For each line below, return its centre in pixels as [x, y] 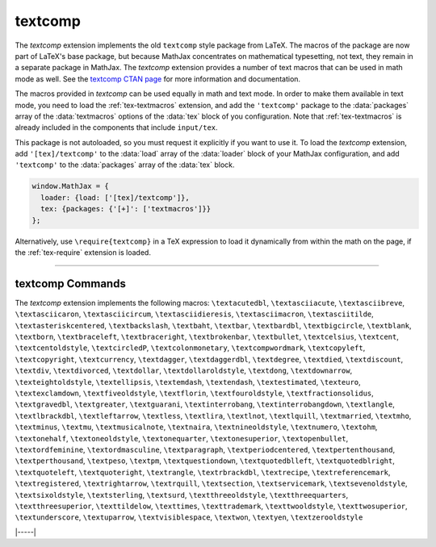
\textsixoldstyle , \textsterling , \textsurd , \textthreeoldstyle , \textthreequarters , [182, 495]
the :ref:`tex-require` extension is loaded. [83, 252]
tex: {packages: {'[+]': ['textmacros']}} [126, 209]
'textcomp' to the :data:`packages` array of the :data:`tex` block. [125, 165]
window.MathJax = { [70, 186]
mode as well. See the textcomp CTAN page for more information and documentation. [158, 79]
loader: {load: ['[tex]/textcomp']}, [115, 197]
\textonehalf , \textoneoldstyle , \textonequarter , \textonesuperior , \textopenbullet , [182, 438]
